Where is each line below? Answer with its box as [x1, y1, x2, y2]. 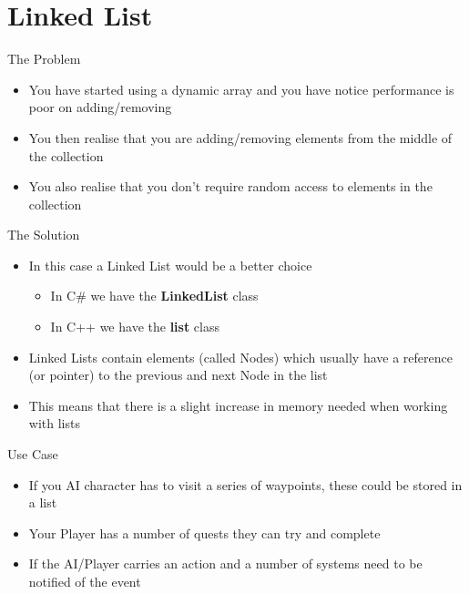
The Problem [7, 49, 81, 68]
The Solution [7, 225, 80, 244]
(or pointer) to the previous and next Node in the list [28, 365, 328, 384]
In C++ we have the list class [50, 317, 219, 336]
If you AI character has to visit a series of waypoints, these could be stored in [28, 475, 463, 494]
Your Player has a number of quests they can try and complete [28, 523, 381, 542]
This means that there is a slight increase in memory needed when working [28, 395, 448, 415]
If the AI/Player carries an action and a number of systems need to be [28, 554, 423, 573]
